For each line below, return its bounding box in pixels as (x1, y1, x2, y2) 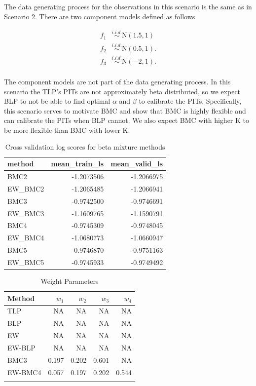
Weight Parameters (40, 275, 99, 286)
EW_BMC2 (7, 183, 44, 193)
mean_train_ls (51, 158, 104, 169)
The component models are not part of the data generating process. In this (4, 76, 231, 86)
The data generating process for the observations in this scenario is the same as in (4, 1, 252, 11)
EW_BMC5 (7, 257, 44, 267)
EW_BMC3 (7, 208, 44, 218)
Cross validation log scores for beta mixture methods (5, 141, 165, 152)
